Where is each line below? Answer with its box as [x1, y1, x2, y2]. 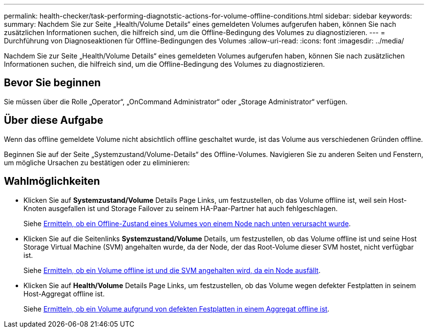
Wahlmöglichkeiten [4, 175, 100, 188]
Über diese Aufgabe [4, 114, 104, 127]
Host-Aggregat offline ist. [23, 289, 105, 298]
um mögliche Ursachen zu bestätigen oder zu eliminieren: [4, 158, 190, 167]
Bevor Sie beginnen [4, 77, 101, 89]
